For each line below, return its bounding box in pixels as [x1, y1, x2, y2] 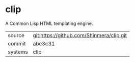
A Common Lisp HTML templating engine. [5, 20, 93, 26]
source [8, 32, 24, 39]
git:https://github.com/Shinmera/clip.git [33, 32, 127, 39]
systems [8, 48, 28, 55]
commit [8, 40, 26, 47]
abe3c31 [33, 40, 55, 47]
